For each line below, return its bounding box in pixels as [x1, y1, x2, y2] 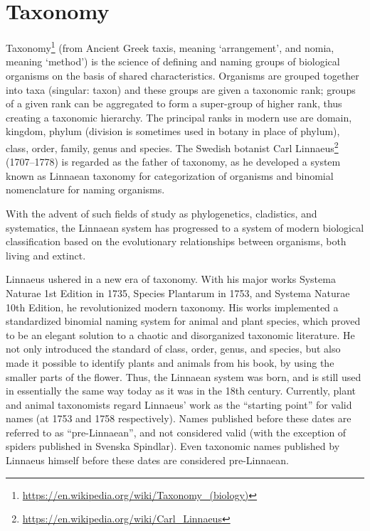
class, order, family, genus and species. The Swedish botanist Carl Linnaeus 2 [6, 138, 339, 155]
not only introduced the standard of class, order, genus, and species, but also [6, 341, 341, 356]
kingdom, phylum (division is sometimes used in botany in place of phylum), [6, 124, 340, 139]
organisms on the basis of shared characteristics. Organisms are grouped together [6, 68, 359, 82]
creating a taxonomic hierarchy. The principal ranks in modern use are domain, [6, 109, 352, 124]
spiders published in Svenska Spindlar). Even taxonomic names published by [6, 439, 340, 454]
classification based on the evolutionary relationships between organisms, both [6, 234, 347, 249]
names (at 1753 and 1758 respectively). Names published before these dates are [6, 411, 351, 426]
